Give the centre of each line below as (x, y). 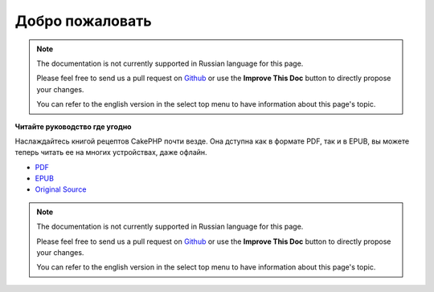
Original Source (61, 189)
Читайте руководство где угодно (73, 126)
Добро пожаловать (83, 21)
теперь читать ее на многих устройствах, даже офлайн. (111, 152)
